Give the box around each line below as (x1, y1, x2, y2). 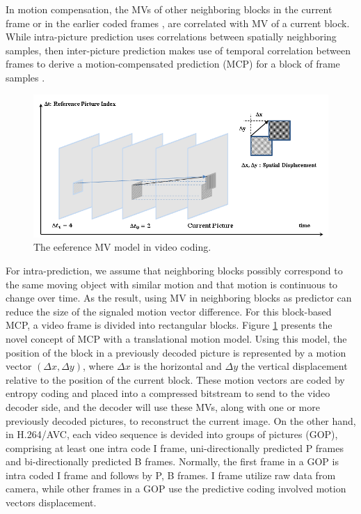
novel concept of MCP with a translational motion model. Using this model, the (6, 331, 347, 345)
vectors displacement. (6, 495, 97, 510)
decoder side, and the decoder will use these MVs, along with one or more (6, 399, 320, 414)
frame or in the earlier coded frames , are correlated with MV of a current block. (6, 15, 350, 30)
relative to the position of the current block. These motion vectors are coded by (6, 372, 345, 387)
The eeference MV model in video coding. (33, 240, 211, 254)
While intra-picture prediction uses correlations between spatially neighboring (6, 29, 337, 44)
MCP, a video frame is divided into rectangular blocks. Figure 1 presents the (6, 318, 332, 332)
